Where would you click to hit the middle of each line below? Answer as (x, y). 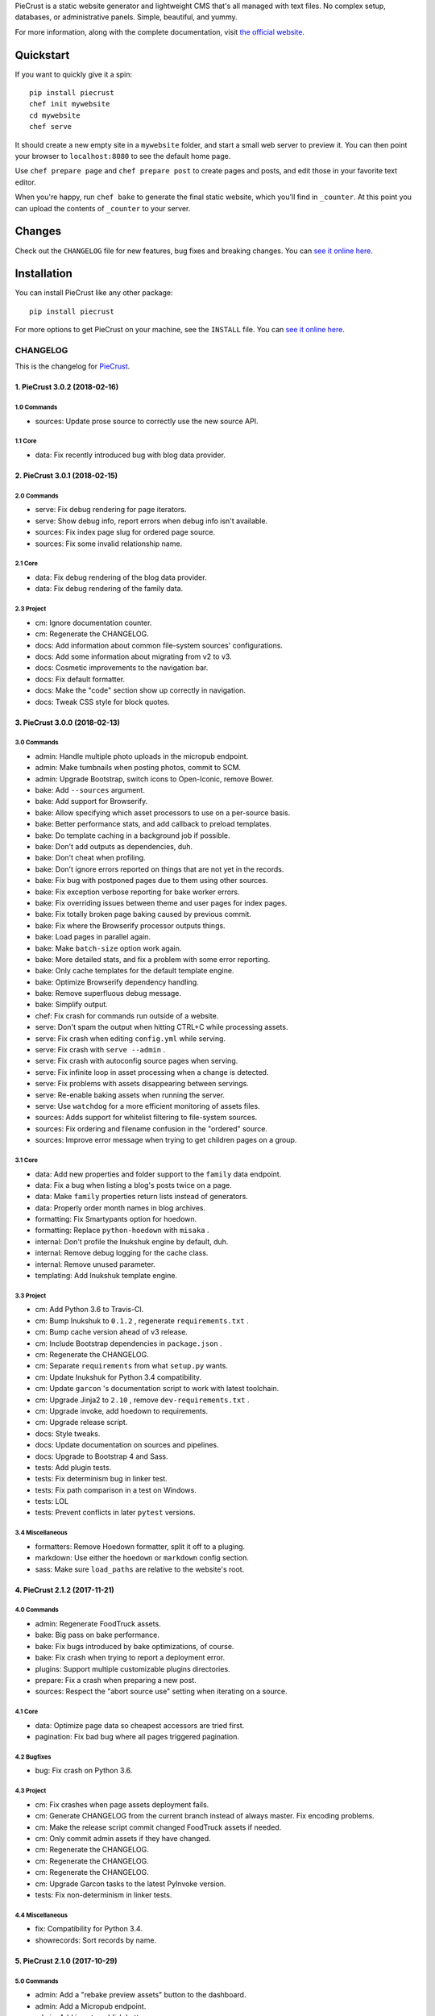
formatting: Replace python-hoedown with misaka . (122, 1231)
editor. (25, 182)
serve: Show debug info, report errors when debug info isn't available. (151, 521)
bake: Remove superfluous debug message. (108, 993)
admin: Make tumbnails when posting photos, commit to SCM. (138, 768)
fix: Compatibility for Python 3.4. (89, 1929)
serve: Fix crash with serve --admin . (100, 1050)
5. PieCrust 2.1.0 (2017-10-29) (66, 1960)
